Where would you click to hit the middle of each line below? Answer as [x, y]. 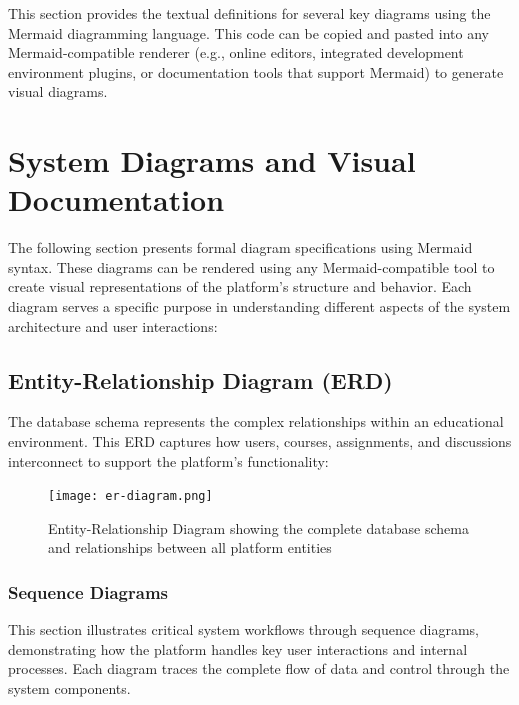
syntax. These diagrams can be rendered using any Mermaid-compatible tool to [251, 266]
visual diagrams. [58, 91]
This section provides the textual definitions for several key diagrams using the [249, 13]
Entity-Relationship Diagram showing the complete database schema [258, 527]
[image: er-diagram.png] [130, 496]
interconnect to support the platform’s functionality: [168, 460]
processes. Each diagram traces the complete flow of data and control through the [259, 668]
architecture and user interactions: [113, 325]
